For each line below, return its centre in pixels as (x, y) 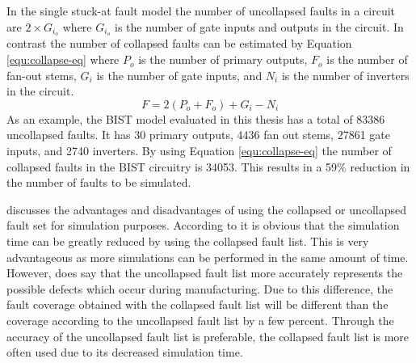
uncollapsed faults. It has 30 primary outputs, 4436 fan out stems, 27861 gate (198, 135)
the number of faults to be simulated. (99, 182)
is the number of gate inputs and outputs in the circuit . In (259, 26)
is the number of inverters (345, 75)
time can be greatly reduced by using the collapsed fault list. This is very (188, 241)
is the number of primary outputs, (223, 59)
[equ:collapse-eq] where (63, 59)
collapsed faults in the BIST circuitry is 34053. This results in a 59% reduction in (208, 166)
